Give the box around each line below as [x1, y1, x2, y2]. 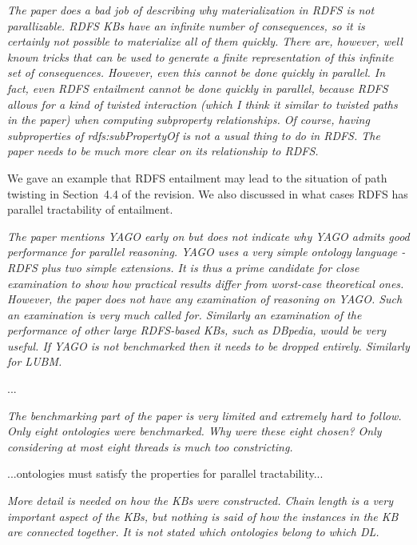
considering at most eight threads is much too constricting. [7, 438, 293, 455]
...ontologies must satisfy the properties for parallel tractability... [7, 465, 324, 482]
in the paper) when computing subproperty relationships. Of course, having [7, 111, 370, 128]
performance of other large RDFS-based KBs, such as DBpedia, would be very [7, 322, 387, 339]
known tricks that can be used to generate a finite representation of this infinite [7, 48, 394, 65]
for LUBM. [7, 353, 62, 370]
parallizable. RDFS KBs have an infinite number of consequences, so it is [7, 17, 365, 34]
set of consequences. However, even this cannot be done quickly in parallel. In [7, 64, 386, 81]
